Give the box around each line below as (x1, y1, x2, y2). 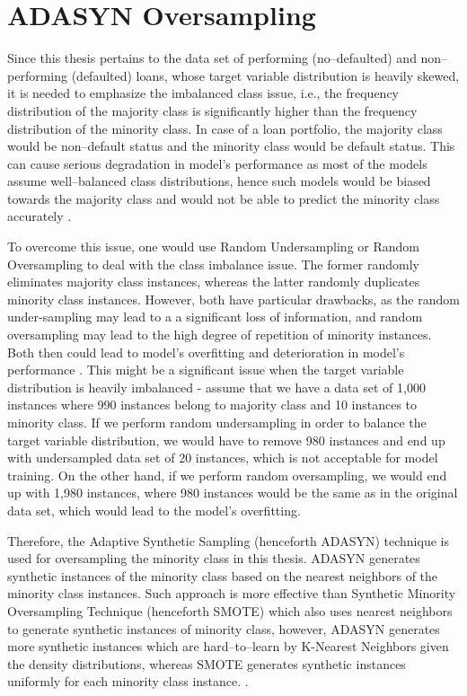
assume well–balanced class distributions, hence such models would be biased (7, 172, 431, 190)
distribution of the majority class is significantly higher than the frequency (7, 101, 418, 119)
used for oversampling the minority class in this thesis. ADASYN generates (7, 549, 420, 568)
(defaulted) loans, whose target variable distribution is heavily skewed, (71, 66, 460, 84)
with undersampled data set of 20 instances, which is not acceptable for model (7, 448, 438, 467)
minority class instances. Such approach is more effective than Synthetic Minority (7, 584, 456, 603)
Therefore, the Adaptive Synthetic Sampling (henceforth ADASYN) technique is (7, 531, 449, 550)
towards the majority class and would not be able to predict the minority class (7, 189, 440, 207)
